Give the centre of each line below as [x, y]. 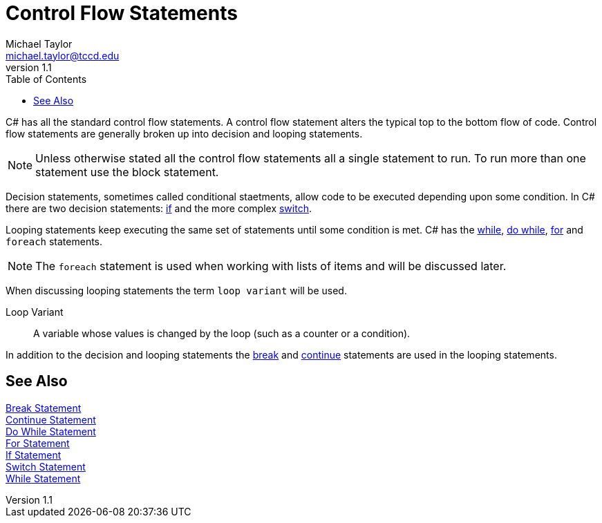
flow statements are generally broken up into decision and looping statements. [184, 133]
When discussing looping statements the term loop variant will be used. [176, 290]
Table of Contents [46, 79]
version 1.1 [29, 67]
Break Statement [44, 408]
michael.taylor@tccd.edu [63, 55]
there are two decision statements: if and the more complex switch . [159, 208]
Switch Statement [46, 466]
